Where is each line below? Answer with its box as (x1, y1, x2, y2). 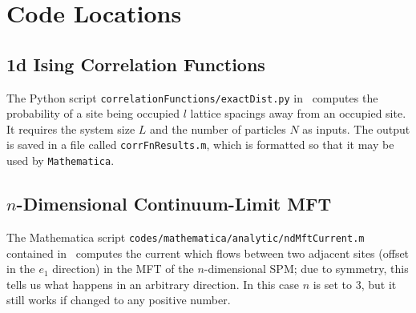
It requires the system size (6, 120, 135, 137)
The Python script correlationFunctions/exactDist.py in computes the (6, 89, 378, 106)
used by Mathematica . (6, 152, 115, 169)
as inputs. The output (302, 120, 410, 137)
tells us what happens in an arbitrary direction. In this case (6, 275, 299, 292)
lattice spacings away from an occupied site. (190, 105, 406, 122)
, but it (361, 275, 397, 292)
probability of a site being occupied (6, 105, 180, 122)
